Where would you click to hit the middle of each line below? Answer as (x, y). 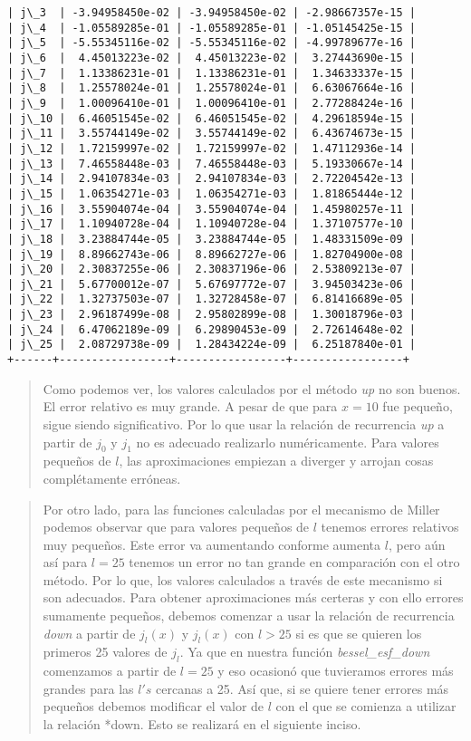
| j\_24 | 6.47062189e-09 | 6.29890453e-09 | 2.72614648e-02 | (212, 329)
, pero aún (417, 544)
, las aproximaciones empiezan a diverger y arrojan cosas (276, 461)
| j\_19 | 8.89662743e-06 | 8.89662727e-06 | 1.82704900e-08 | (212, 254)
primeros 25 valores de (105, 652)
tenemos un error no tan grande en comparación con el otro (294, 562)
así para (65, 562)
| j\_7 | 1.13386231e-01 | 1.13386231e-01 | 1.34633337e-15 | (212, 73)
